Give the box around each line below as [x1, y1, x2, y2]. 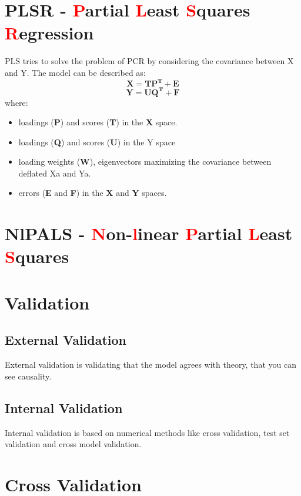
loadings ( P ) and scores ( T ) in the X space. [18, 116, 178, 128]
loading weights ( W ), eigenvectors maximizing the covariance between [18, 155, 272, 168]
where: [5, 96, 28, 108]
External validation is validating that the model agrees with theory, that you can [5, 358, 296, 371]
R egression [5, 21, 94, 45]
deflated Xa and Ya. [18, 167, 91, 179]
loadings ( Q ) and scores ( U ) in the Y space [18, 135, 176, 148]
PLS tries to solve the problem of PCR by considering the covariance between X [5, 55, 294, 67]
